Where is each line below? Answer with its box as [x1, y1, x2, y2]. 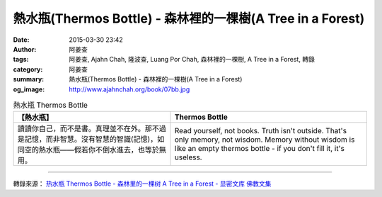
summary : [13, 75, 45, 84]
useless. [174, 152, 202, 162]
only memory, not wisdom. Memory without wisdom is [174, 135, 355, 145]
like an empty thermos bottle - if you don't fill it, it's [174, 144, 345, 154]
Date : [13, 35, 30, 44]
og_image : [13, 85, 45, 94]
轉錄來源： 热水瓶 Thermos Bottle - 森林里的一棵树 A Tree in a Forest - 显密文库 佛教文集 [13, 179, 272, 188]
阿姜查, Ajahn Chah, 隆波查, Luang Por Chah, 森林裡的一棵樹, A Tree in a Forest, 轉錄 [69, 55, 315, 64]
